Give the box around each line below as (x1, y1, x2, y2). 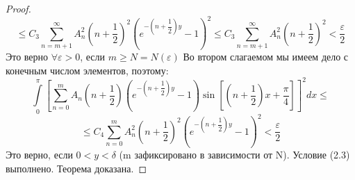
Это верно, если (6, 147, 73, 162)
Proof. (6, 1, 31, 15)
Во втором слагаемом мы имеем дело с (183, 49, 349, 64)
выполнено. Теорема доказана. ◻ (6, 161, 147, 175)
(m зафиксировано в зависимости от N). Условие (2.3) (119, 147, 350, 162)
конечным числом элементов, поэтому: (6, 63, 169, 77)
